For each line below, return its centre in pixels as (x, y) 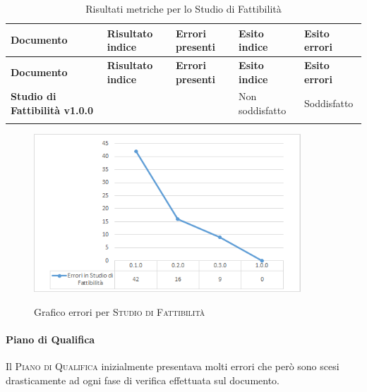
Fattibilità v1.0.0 (52, 110)
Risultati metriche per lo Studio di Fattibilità (183, 8)
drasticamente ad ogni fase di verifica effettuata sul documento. (143, 380)
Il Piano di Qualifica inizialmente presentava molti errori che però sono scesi (173, 366)
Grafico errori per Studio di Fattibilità (120, 311)
